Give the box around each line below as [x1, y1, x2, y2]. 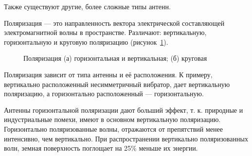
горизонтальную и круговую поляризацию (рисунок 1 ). [4, 36, 168, 47]
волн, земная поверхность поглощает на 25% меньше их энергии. [4, 143, 198, 153]
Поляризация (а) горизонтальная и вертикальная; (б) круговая [23, 53, 207, 63]
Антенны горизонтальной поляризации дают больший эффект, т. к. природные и [4, 104, 243, 115]
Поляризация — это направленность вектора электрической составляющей [4, 17, 225, 28]
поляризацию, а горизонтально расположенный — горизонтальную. [4, 88, 204, 99]
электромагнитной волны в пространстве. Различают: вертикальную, [4, 27, 207, 37]
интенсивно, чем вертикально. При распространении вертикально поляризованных [4, 133, 248, 143]
